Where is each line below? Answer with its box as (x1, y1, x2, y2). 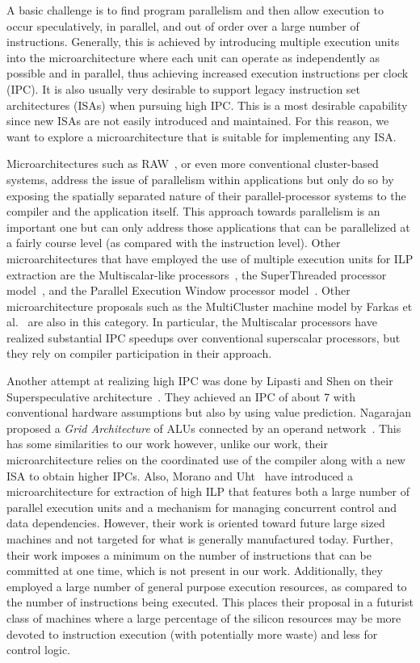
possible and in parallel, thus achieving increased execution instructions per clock (6, 65, 409, 82)
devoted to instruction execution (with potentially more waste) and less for (6, 625, 378, 642)
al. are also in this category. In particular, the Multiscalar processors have (6, 313, 377, 330)
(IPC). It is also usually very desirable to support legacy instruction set (6, 80, 361, 97)
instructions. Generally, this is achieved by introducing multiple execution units (6, 33, 400, 50)
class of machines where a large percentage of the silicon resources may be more (6, 609, 401, 626)
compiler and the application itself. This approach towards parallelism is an (6, 203, 380, 220)
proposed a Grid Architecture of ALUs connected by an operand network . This (6, 419, 401, 436)
